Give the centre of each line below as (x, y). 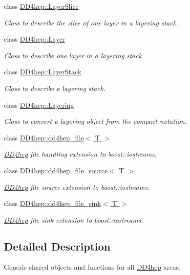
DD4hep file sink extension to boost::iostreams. (74, 219)
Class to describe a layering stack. (55, 88)
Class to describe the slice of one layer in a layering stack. (91, 22)
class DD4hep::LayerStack (43, 72)
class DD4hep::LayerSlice (41, 6)
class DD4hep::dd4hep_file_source (56, 170)
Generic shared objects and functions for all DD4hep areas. (92, 266)
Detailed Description (57, 246)
